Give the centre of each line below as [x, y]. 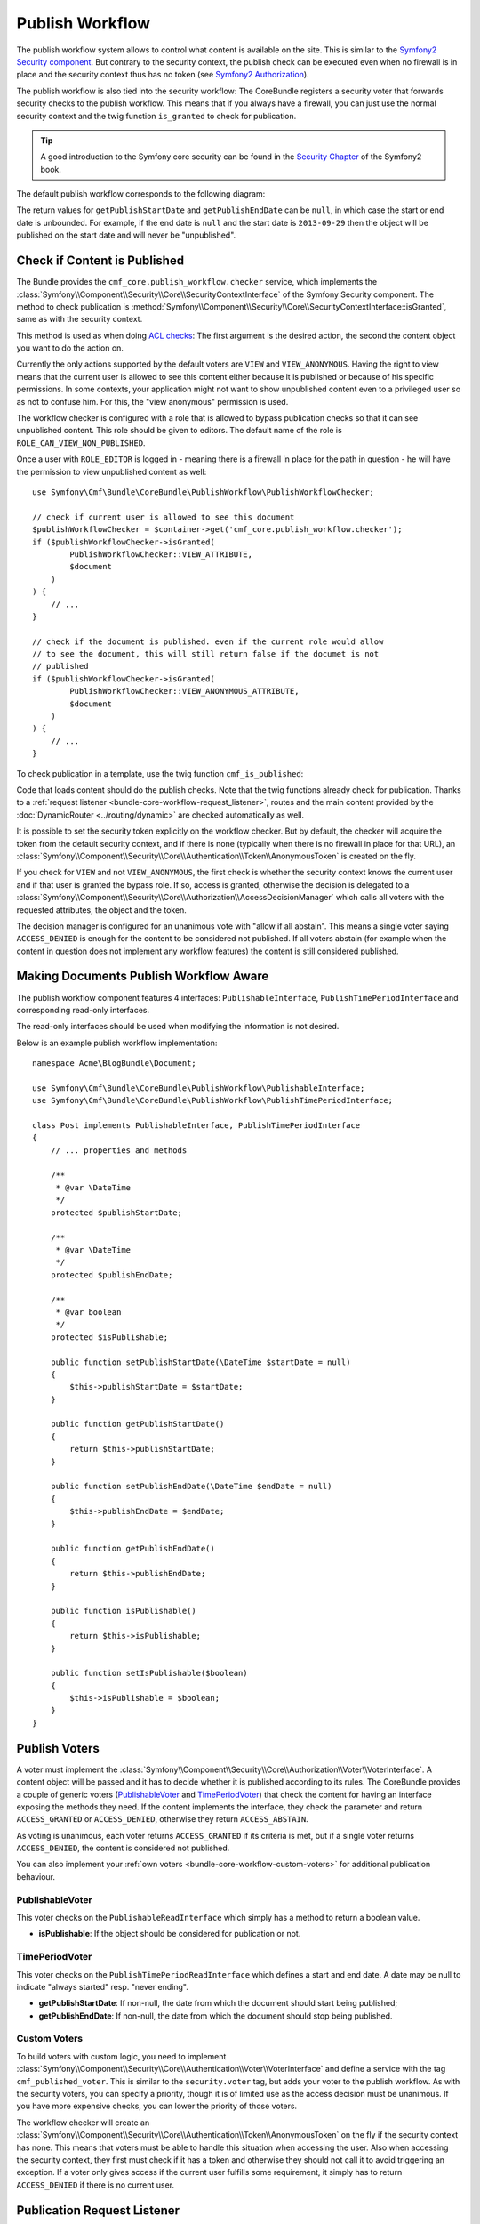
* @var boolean [88, 1312]
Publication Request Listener [98, 2210]
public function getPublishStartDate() [137, 1424]
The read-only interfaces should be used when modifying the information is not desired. [178, 1027]
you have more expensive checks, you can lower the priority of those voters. [157, 2106]
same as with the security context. [80, 319]
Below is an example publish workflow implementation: [117, 1043]
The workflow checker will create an [83, 2123]
